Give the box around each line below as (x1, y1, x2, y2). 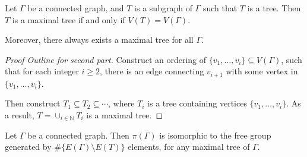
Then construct (5, 97, 61, 109)
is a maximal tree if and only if (12, 13, 125, 26)
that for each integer (5, 65, 79, 77)
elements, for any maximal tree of (128, 140, 250, 153)
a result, (5, 109, 34, 121)
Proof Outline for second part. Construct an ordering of (5, 53, 207, 65)
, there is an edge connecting (100, 65, 204, 77)
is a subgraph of (134, 2, 192, 14)
